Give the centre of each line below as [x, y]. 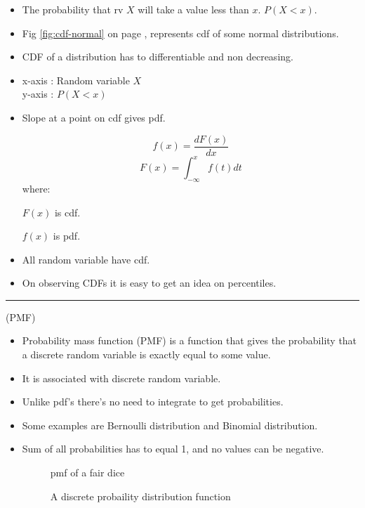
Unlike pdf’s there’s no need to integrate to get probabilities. [153, 402]
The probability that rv [73, 9]
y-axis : [38, 94]
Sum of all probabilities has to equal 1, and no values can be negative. [173, 449]
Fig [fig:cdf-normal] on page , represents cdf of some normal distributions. [180, 33]
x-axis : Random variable [76, 80]
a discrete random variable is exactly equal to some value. [146, 354]
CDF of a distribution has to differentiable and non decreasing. [158, 57]
